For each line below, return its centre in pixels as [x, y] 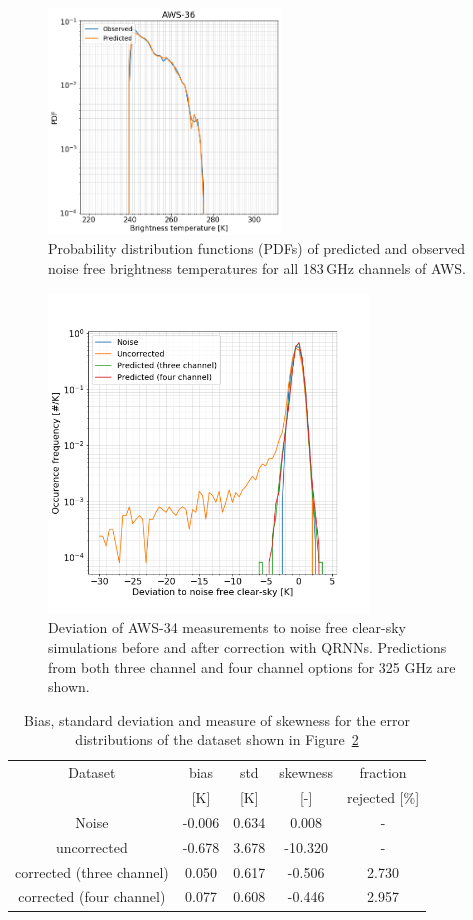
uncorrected [92, 846]
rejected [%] [383, 797]
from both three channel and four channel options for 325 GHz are [252, 666]
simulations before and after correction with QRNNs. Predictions [247, 646]
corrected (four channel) [92, 896]
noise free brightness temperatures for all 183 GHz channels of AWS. [257, 267]
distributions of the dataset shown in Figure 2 [217, 739]
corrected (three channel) [92, 871]
